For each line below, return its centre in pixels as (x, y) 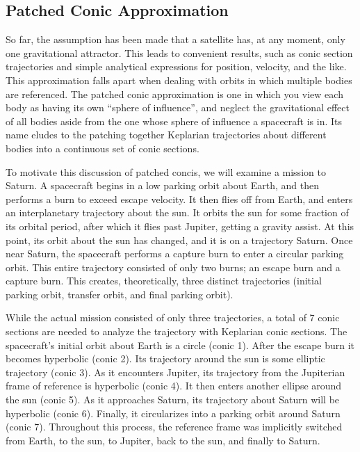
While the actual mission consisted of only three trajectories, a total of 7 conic (173, 317)
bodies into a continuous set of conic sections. (103, 148)
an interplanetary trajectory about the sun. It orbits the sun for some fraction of (177, 212)
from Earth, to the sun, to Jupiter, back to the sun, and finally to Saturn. (163, 440)
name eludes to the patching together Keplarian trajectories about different (166, 135)
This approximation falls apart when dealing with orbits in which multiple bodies (179, 80)
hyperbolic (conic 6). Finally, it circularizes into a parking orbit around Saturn (173, 413)
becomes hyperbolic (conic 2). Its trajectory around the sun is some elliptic (165, 358)
